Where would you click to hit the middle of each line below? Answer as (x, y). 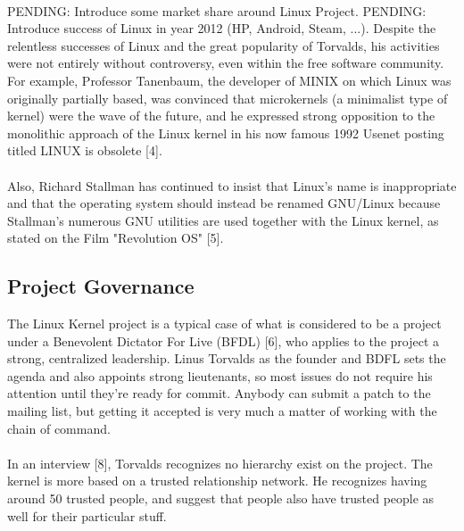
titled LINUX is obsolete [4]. (85, 150)
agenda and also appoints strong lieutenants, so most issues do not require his (220, 375)
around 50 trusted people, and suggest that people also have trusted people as (221, 498)
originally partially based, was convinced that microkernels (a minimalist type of (228, 98)
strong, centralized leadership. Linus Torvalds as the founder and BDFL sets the (227, 358)
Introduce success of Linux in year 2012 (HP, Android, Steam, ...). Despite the (222, 28)
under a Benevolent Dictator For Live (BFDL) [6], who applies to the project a (224, 340)
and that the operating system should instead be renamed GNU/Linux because (224, 203)
